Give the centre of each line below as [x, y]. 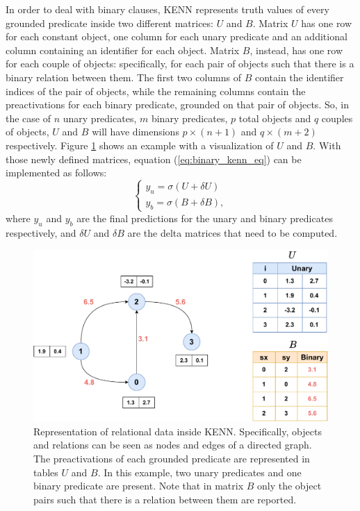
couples [337, 118]
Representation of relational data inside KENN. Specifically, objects [178, 431]
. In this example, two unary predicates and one [199, 472]
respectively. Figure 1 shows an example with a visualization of [140, 145]
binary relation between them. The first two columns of [123, 77]
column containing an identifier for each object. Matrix [123, 50]
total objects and [275, 118]
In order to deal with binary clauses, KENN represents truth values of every [167, 9]
